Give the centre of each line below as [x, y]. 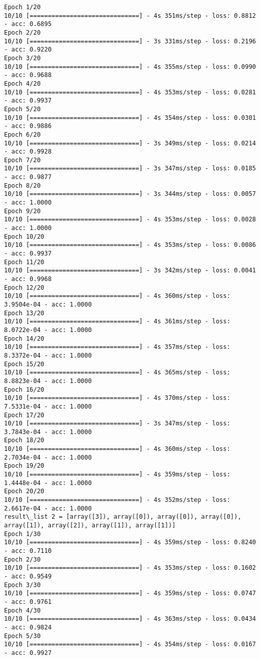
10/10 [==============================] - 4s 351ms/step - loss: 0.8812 [130, 16]
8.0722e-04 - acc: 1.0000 [48, 330]
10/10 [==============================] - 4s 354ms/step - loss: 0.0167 [130, 644]
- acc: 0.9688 [28, 75]
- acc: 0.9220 [28, 50]
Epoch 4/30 [22, 610]
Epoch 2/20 [22, 32]
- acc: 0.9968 [28, 279]
